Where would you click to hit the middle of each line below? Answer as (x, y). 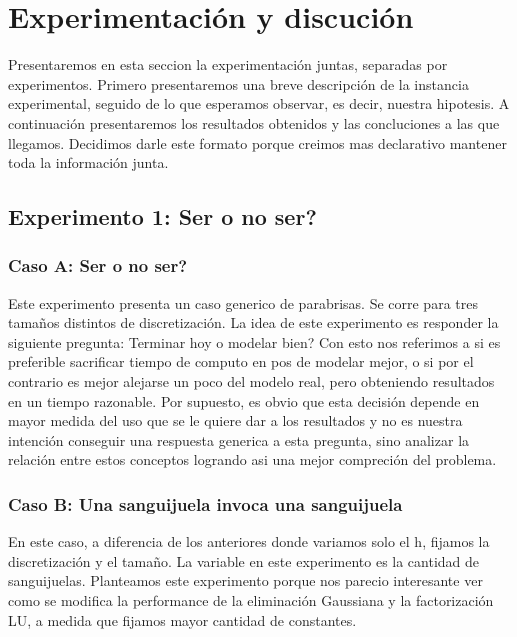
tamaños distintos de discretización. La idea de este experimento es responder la (253, 322)
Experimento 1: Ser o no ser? (162, 216)
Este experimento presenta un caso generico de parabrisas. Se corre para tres (243, 302)
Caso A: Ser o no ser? (98, 265)
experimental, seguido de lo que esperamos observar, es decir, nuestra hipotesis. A (259, 103)
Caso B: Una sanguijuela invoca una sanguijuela (205, 503)
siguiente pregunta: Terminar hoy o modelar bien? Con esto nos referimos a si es (254, 341)
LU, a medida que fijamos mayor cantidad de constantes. (182, 619)
